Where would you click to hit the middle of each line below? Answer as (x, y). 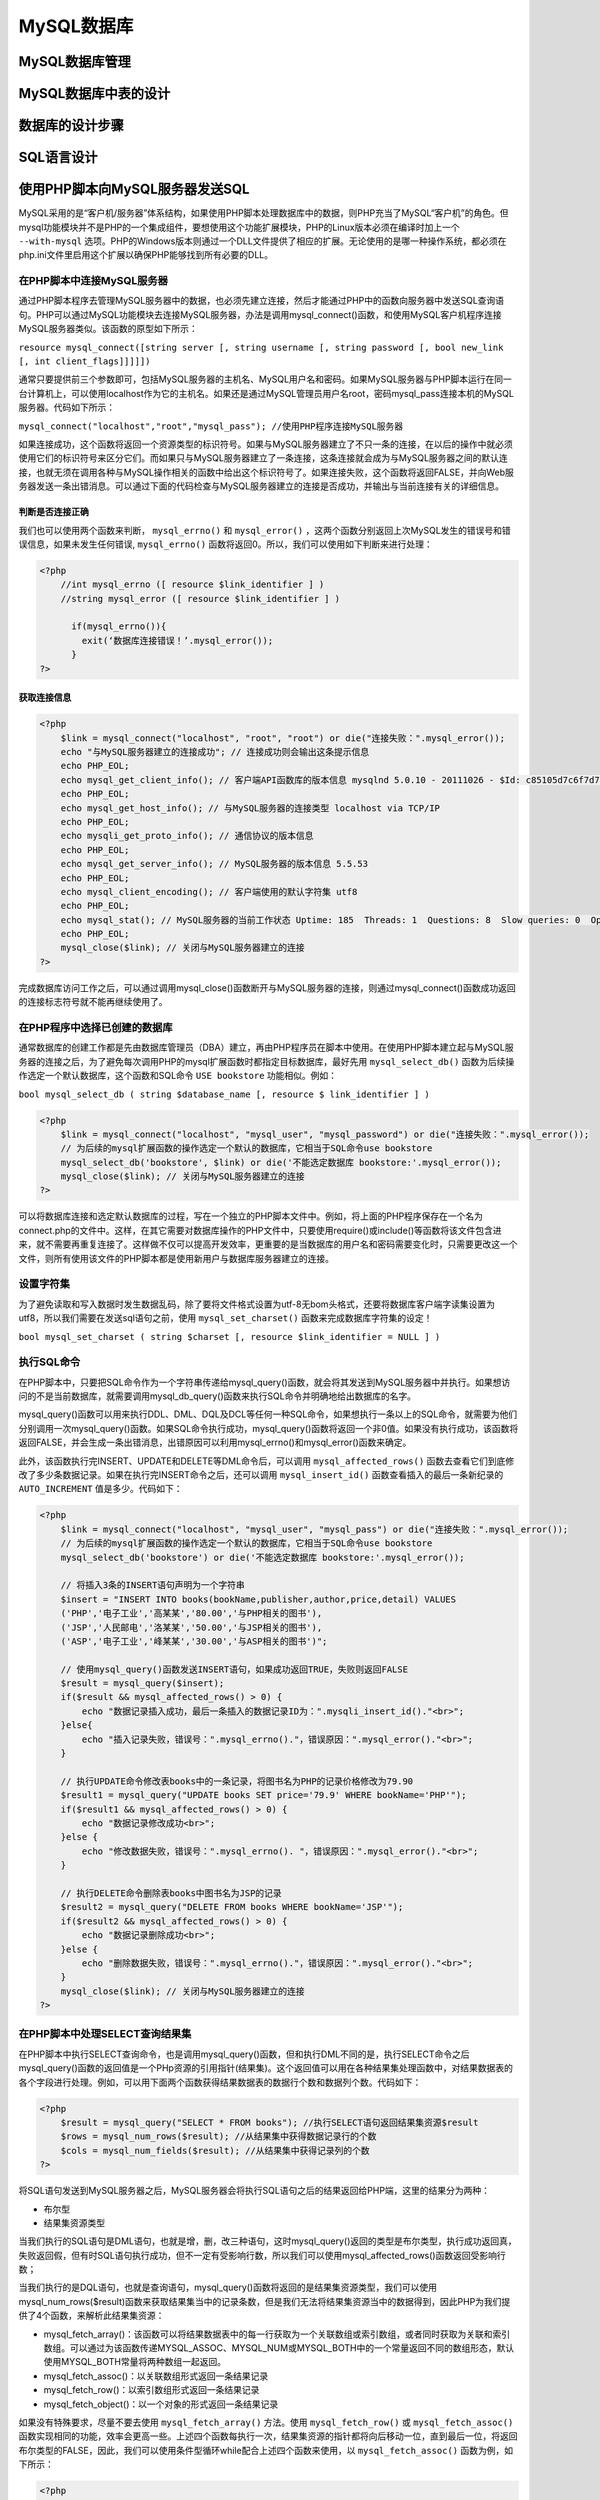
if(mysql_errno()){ (119, 626)
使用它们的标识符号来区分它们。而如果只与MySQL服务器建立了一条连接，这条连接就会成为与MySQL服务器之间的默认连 (263, 458)
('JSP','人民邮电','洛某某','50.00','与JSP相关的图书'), (191, 1627)
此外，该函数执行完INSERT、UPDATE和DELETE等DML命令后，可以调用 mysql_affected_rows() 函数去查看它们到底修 (266, 1461)
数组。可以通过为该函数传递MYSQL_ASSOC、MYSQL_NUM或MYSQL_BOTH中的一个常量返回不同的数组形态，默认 (279, 2348)
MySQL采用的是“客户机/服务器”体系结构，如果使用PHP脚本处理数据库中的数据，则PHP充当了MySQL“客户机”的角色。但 (263, 213)
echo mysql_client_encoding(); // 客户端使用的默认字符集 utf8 (209, 891)
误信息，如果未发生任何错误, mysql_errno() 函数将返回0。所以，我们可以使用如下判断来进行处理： (226, 544)
